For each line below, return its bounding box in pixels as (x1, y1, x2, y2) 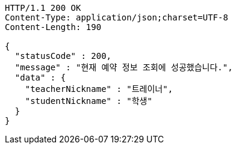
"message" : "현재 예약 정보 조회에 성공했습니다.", (14, 62, 233, 72)
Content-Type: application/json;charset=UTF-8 (5, 13, 228, 22)
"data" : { (14, 73, 66, 82)
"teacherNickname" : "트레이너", (25, 84, 173, 94)
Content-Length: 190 (5, 22, 102, 32)
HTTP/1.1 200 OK (5, 3, 81, 13)
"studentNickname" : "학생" (25, 96, 152, 106)
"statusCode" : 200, (14, 51, 112, 61)
